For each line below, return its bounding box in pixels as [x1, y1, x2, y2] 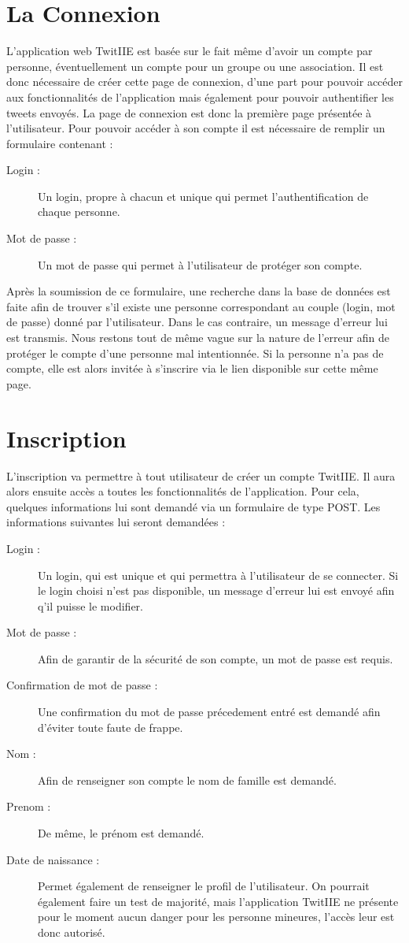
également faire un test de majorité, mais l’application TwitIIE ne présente [38, 893, 399, 909]
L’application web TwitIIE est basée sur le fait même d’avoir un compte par [6, 43, 373, 59]
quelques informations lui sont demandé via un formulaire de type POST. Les [6, 498, 381, 514]
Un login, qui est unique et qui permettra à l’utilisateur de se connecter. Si [38, 566, 399, 583]
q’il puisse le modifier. [38, 597, 143, 614]
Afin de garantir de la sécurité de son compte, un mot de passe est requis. [38, 650, 393, 666]
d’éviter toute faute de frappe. [38, 718, 183, 735]
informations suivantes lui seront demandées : [6, 514, 226, 530]
